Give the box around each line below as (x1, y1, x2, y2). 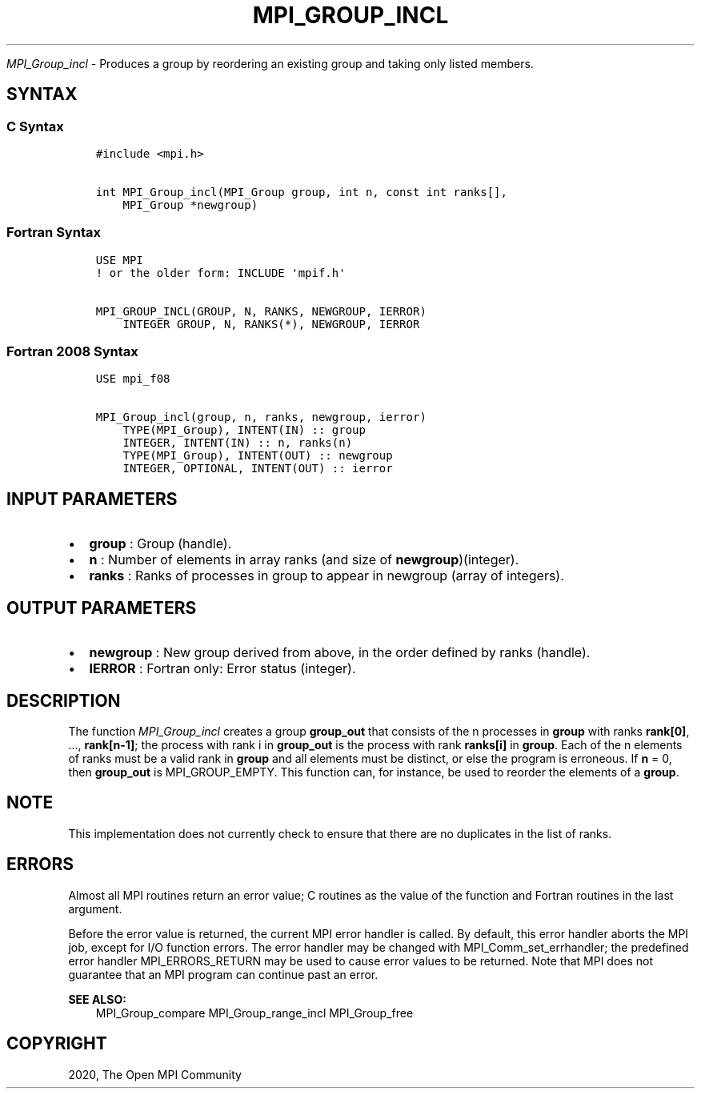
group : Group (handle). (89, 535, 232, 552)
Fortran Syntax (6, 224, 101, 241)
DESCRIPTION (6, 690, 121, 711)
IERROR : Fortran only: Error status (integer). (89, 660, 356, 677)
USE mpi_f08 (95, 372, 170, 386)
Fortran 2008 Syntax (6, 343, 138, 360)
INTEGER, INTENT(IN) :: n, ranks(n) (122, 436, 353, 450)
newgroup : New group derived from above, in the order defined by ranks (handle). (89, 644, 591, 661)
